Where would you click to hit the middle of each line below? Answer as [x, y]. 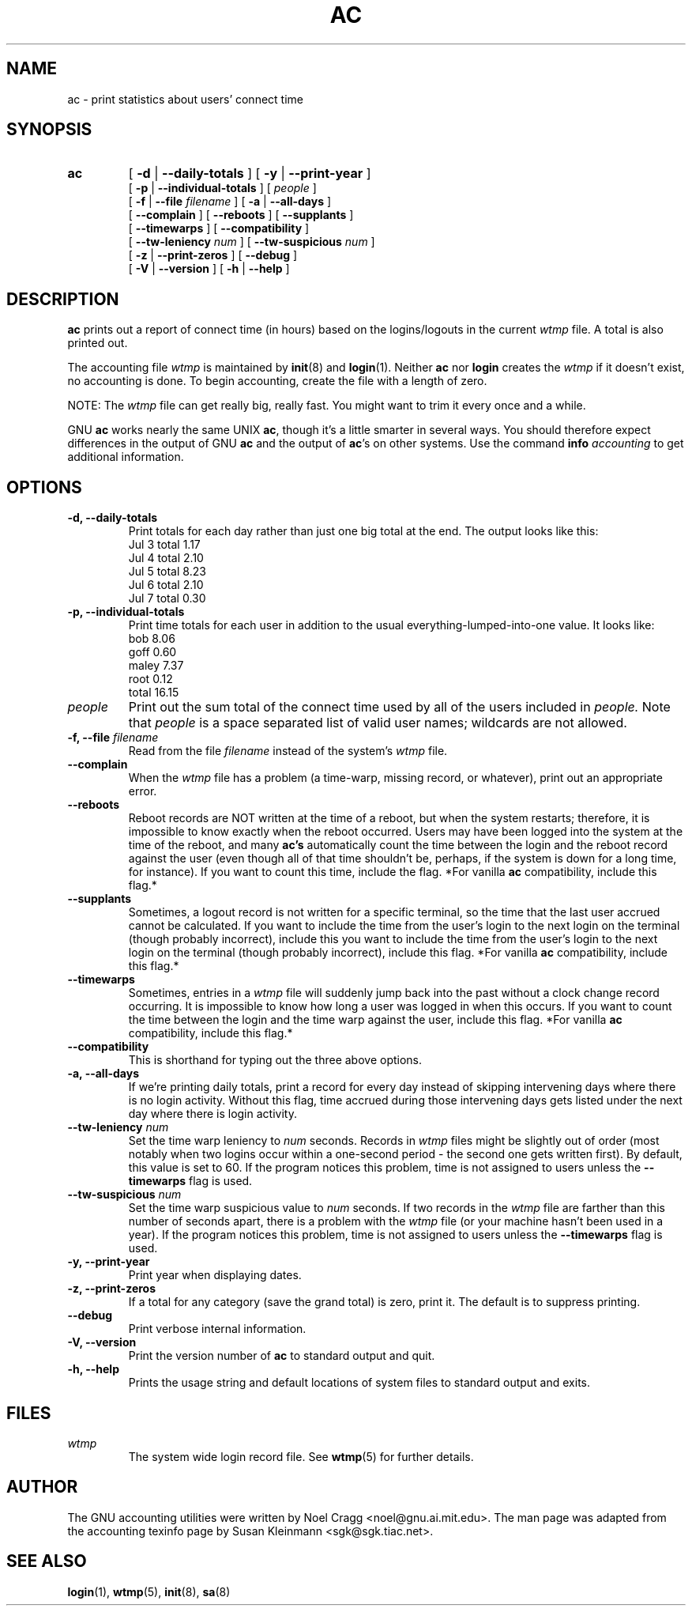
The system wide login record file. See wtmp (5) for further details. [301, 1456]
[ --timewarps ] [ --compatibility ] [219, 228]
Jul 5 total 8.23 [167, 572]
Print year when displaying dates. [215, 1275]
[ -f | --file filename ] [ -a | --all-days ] [230, 202]
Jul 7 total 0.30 [167, 598]
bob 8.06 [152, 639]
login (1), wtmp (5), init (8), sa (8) [149, 1591]
